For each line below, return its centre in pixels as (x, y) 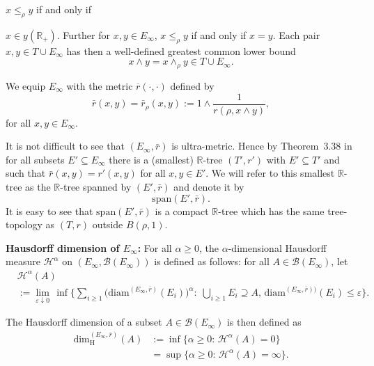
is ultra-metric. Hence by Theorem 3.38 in (262, 146)
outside (108, 224)
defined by (192, 85)
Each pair (299, 34)
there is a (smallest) (151, 159)
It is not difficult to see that (65, 146)
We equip (26, 85)
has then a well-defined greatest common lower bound (181, 50)
